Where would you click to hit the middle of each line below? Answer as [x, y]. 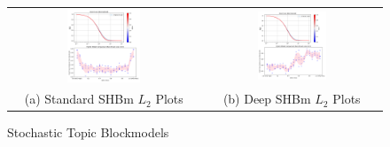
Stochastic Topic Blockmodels [88, 132]
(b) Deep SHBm [267, 99]
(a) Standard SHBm [79, 99]
